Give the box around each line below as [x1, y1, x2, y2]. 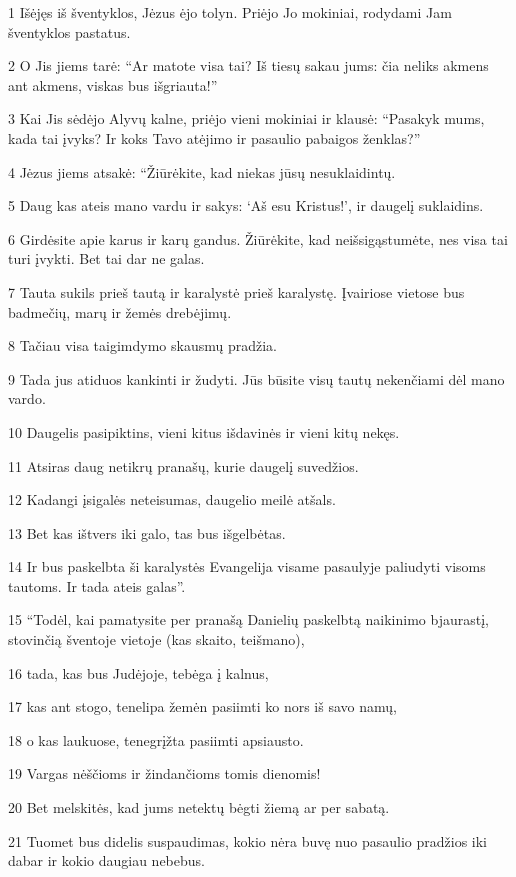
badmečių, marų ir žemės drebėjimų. [8, 301, 232, 322]
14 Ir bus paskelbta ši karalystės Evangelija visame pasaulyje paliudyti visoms [8, 556, 486, 577]
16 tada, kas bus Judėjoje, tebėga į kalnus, [8, 662, 269, 683]
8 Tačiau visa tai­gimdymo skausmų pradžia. [8, 335, 277, 356]
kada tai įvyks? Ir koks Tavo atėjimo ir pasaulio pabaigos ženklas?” [8, 127, 421, 148]
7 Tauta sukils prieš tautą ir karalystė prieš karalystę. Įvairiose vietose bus [8, 281, 465, 302]
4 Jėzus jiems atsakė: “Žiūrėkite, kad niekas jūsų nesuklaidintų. [8, 161, 396, 182]
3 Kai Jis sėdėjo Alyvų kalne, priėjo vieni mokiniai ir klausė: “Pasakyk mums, [8, 108, 485, 129]
